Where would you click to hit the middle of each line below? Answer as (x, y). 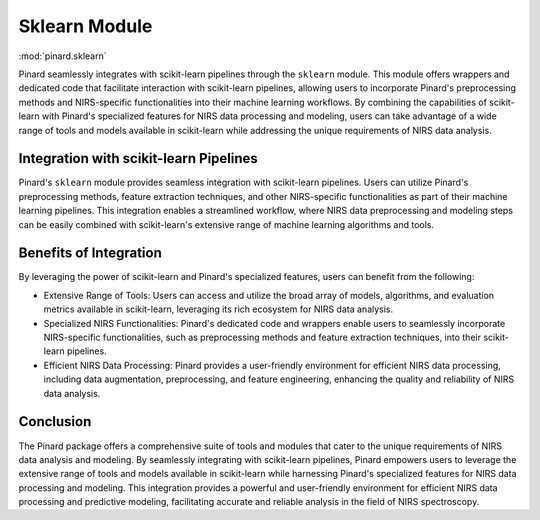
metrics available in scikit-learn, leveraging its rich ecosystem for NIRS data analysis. (218, 309)
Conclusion (55, 421)
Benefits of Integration (90, 253)
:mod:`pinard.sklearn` (62, 56)
